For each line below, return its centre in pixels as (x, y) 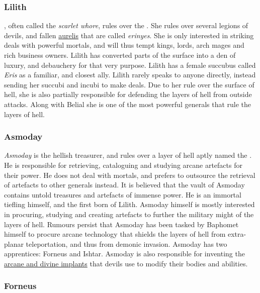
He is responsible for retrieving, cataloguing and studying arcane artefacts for (123, 165)
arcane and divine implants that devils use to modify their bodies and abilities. (126, 263)
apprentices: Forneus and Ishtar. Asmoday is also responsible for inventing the (124, 254)
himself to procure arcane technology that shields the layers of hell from (115, 234)
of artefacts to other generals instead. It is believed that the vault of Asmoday (124, 185)
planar (14, 243)
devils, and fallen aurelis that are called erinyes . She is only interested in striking (129, 35)
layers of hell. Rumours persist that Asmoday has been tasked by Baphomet (121, 224)
